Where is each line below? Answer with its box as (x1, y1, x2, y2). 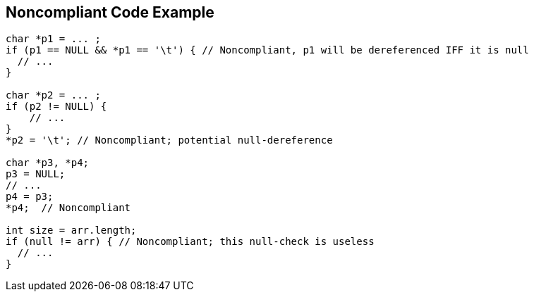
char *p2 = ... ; (6, 89, 101, 101)
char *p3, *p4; (6, 157, 90, 169)
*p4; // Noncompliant (6, 202, 131, 214)
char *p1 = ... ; (6, 33, 101, 45)
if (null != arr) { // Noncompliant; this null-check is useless (6, 236, 375, 248)
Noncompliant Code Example (6, 4, 214, 21)
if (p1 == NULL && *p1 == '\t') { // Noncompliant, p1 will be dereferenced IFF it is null (6, 44, 529, 56)
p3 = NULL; (6, 168, 66, 180)
